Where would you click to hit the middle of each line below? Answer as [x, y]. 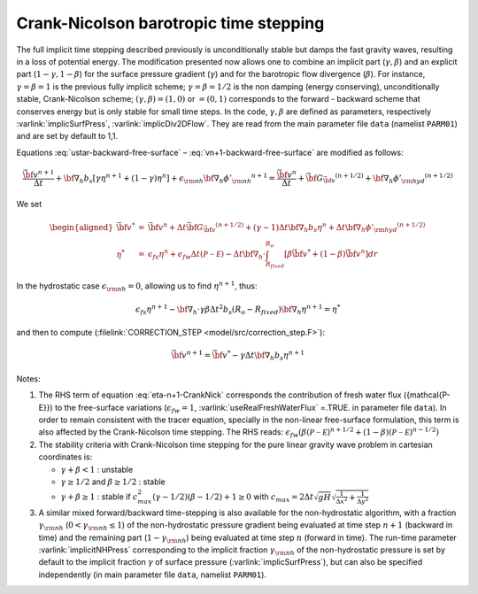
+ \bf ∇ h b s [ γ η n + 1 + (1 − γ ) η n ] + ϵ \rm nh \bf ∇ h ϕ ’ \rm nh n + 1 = [166, 178]
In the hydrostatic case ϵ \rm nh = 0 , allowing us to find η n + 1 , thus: [137, 287]
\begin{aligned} [81, 227]
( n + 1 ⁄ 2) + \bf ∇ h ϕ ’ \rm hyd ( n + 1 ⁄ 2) [394, 178]
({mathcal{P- [427, 395]
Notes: [28, 378]
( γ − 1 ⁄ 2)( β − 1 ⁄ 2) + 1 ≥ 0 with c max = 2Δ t [233, 498]
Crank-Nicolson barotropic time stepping [170, 23]
